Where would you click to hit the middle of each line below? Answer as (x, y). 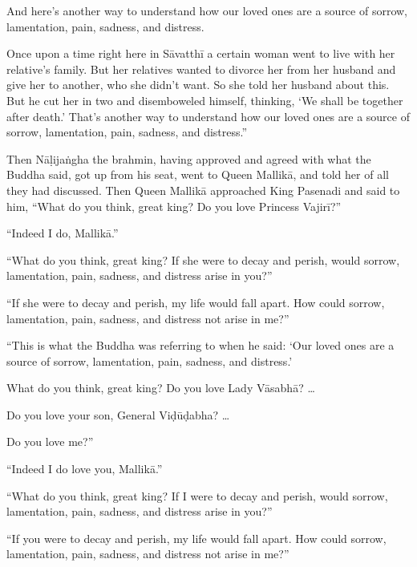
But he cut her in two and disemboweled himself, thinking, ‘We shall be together (205, 100)
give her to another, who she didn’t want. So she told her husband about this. (198, 85)
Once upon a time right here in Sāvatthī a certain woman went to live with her (201, 53)
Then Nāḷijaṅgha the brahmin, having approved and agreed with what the (189, 158)
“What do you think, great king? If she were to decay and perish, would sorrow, (203, 259)
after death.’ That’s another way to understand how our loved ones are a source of (208, 116)
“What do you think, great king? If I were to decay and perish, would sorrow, (197, 495)
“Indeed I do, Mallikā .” (63, 233)
